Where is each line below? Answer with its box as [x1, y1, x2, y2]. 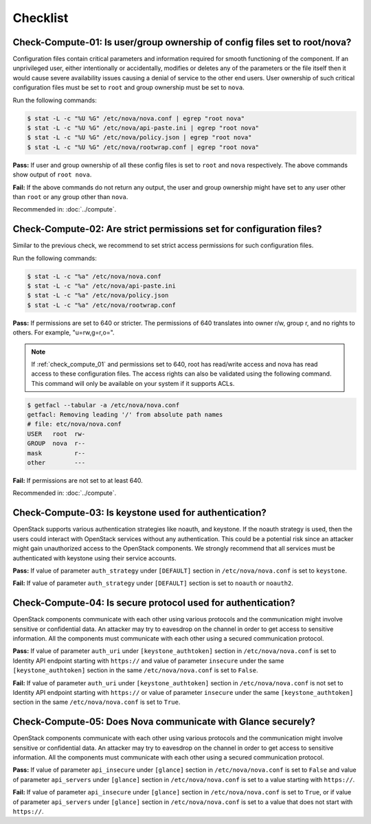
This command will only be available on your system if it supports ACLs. [31, 379, 235, 387]
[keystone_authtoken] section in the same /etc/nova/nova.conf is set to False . [12, 666, 258, 674]
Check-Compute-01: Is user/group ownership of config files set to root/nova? [12, 36, 352, 48]
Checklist [12, 10, 69, 25]
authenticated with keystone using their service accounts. [12, 553, 177, 562]
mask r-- [27, 449, 86, 457]
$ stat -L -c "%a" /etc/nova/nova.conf [27, 272, 161, 280]
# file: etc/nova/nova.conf [27, 420, 122, 428]
